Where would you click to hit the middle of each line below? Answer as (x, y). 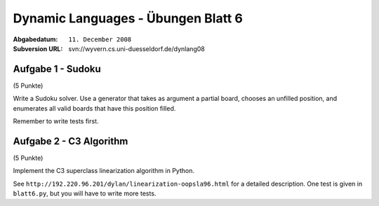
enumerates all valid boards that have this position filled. (94, 108)
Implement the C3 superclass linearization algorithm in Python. (104, 171)
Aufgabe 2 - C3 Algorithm (71, 141)
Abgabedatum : (35, 39)
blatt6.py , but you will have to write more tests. (85, 193)
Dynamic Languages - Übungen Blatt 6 (128, 18)
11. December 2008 (100, 39)
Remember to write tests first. (56, 121)
